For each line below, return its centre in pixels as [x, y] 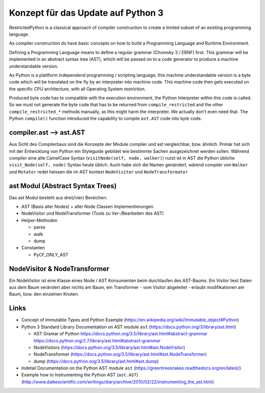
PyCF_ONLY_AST [51, 254]
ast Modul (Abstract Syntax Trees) [63, 186]
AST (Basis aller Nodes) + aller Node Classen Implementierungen [87, 207]
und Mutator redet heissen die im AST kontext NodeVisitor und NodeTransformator [99, 171]
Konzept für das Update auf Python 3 [86, 13]
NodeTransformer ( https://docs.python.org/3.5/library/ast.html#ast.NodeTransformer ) [120, 354]
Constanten [33, 248]
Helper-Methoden [39, 220]
